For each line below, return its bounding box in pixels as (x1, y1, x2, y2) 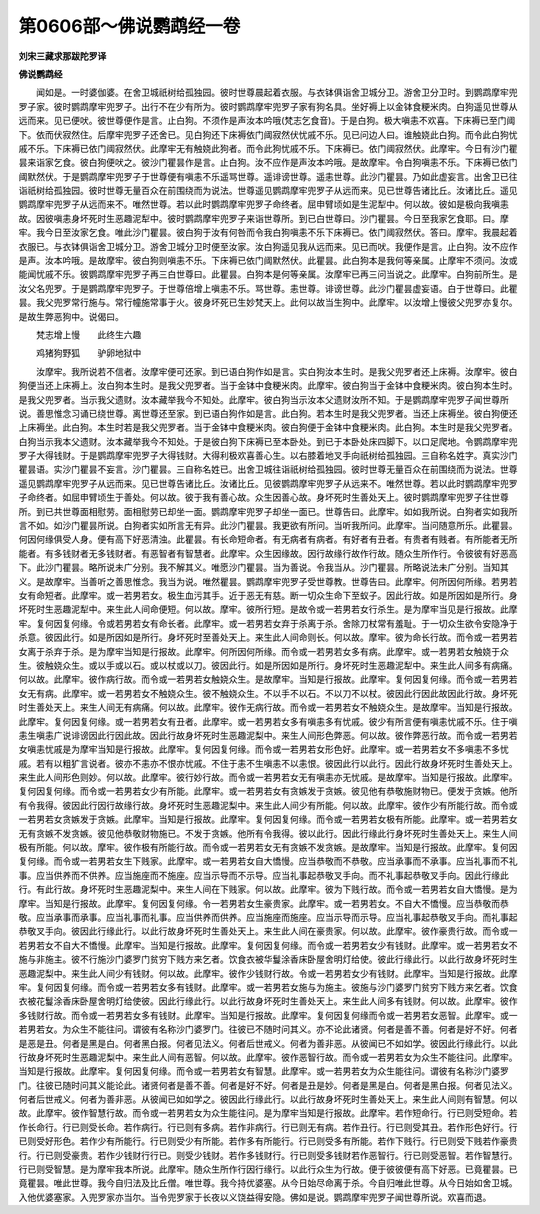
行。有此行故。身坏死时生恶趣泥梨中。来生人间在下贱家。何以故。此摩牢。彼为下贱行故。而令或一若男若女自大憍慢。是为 (18, 883, 518, 895)
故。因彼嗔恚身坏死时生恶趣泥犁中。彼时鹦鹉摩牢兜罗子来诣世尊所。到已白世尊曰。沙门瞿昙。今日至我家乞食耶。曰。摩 (18, 212, 509, 224)
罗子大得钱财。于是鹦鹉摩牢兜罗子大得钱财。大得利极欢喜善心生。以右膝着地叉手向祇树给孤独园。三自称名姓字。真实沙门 (18, 450, 518, 462)
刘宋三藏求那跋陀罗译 (18, 50, 107, 62)
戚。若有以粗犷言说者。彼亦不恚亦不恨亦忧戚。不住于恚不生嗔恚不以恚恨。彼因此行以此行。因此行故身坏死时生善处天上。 (18, 757, 518, 769)
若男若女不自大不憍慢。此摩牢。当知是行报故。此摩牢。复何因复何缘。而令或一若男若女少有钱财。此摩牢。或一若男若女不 (18, 939, 518, 951)
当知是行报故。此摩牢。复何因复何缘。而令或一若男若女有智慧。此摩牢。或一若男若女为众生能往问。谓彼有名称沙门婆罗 (18, 1065, 509, 1077)
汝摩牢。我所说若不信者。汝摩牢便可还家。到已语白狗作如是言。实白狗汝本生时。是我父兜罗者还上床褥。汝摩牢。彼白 (35, 365, 518, 377)
